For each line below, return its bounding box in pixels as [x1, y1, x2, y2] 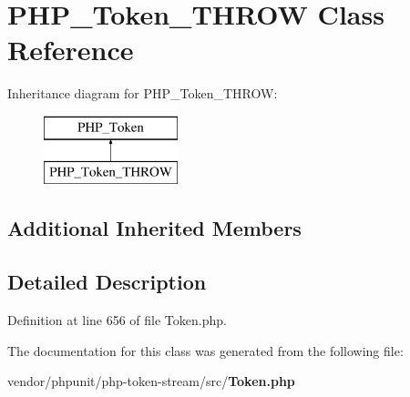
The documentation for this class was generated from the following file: [7, 341, 404, 360]
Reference [7, 31, 134, 68]
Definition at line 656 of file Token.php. [7, 310, 227, 330]
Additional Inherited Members [7, 214, 302, 242]
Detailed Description [7, 268, 207, 296]
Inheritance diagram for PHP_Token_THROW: [7, 84, 278, 103]
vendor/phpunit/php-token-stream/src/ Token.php [7, 372, 295, 391]
